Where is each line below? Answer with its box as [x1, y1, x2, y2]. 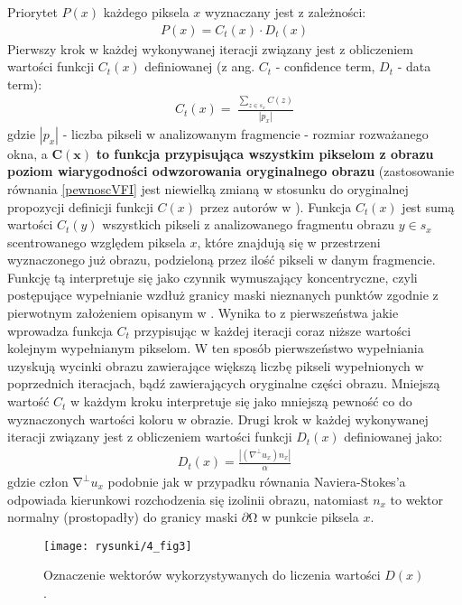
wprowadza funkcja [7, 321, 113, 340]
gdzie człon [7, 472, 69, 490]
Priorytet [7, 3, 58, 21]
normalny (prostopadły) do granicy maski [7, 507, 238, 526]
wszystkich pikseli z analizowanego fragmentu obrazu [102, 215, 395, 234]
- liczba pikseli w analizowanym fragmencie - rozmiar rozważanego [62, 124, 429, 143]
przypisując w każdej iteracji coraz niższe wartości [134, 321, 411, 340]
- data [397, 57, 431, 76]
